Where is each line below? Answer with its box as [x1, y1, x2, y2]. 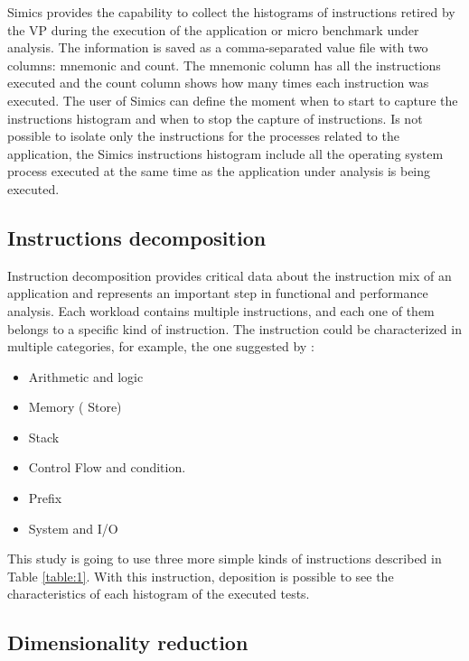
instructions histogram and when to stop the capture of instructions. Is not [7, 108, 423, 127]
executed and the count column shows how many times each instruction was [7, 73, 429, 92]
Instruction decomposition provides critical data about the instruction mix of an [7, 265, 452, 284]
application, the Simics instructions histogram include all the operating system [7, 144, 444, 163]
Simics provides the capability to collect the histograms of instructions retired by [7, 3, 455, 21]
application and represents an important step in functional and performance [7, 284, 428, 303]
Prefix [28, 489, 62, 507]
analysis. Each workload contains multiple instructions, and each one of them [7, 301, 435, 320]
